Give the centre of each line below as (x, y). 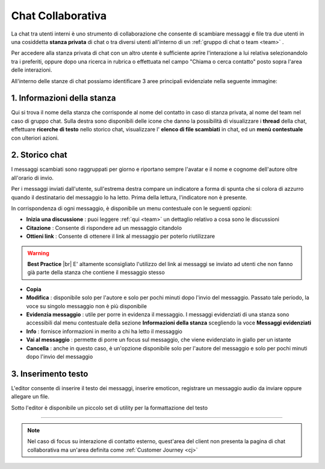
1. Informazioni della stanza (63, 98)
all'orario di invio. (32, 178)
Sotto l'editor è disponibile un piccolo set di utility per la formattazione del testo (109, 408)
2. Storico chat (39, 155)
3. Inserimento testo (50, 374)
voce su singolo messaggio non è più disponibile (87, 306)
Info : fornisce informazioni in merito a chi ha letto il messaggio (104, 331)
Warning (38, 253)
